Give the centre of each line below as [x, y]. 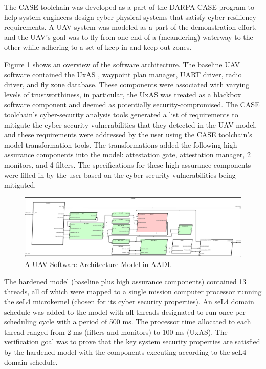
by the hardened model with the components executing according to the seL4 [125, 351]
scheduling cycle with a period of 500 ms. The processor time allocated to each [128, 322]
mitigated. [20, 185]
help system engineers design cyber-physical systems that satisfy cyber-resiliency [130, 17]
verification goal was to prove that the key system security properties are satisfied [132, 342]
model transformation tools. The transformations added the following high [121, 144]
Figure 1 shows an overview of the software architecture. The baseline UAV [122, 64]
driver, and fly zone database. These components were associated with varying [127, 84]
